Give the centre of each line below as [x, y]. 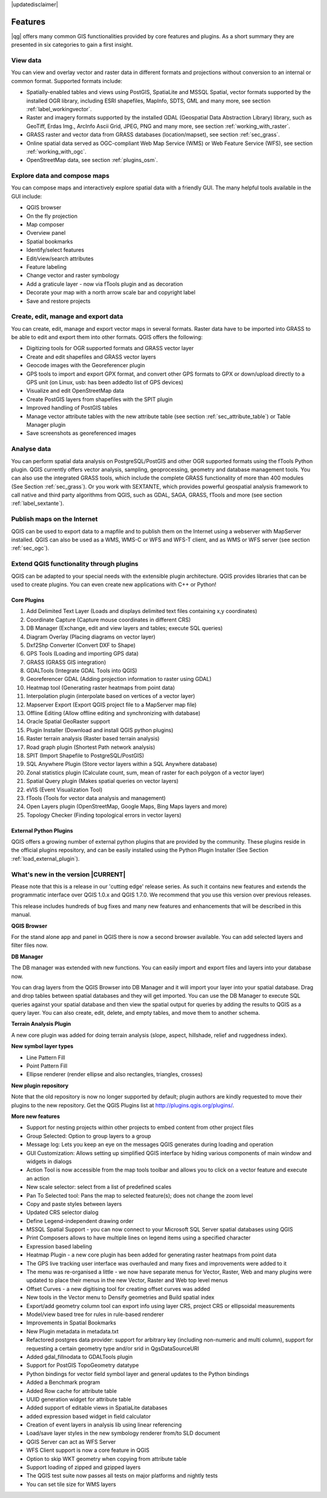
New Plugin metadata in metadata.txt [73, 1331]
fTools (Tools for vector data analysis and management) [96, 798]
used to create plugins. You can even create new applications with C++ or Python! [114, 584]
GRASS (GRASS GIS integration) [66, 662]
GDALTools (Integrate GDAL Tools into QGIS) [82, 671]
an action [38, 1178]
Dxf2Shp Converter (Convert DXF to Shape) [81, 645]
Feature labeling [46, 267]
